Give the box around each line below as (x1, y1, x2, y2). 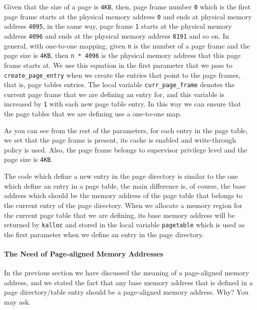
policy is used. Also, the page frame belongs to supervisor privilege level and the (4, 144, 248, 155)
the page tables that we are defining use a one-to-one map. (4, 108, 182, 119)
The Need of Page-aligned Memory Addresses (4, 248, 164, 258)
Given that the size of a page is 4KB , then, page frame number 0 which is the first (4, 1, 251, 11)
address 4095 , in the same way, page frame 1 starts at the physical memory (4, 21, 232, 31)
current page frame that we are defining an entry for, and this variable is (4, 89, 224, 99)
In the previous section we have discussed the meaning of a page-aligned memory (4, 267, 249, 278)
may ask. (4, 296, 31, 307)
